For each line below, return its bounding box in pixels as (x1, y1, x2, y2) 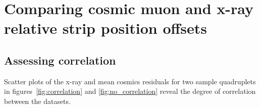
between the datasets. (4, 95, 71, 106)
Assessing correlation (4, 52, 116, 68)
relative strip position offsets (4, 18, 207, 38)
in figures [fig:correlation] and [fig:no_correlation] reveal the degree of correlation (4, 86, 256, 96)
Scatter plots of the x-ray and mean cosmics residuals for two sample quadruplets (4, 76, 256, 86)
